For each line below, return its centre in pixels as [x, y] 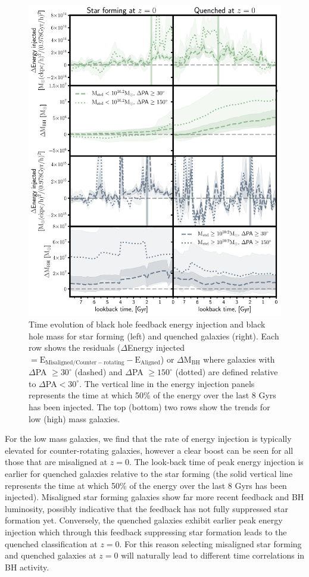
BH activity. [27, 567]
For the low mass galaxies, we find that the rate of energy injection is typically [148, 439]
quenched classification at [51, 543]
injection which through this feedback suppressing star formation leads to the [146, 532]
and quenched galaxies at [51, 555]
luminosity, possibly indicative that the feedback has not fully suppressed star [146, 508]
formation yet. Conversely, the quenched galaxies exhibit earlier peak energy [144, 520]
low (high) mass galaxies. [74, 418]
